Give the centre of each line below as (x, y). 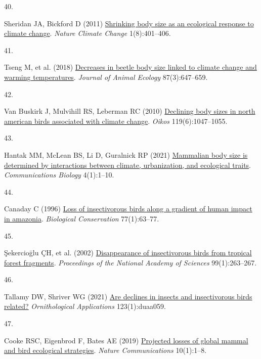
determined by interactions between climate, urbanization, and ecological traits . (127, 165)
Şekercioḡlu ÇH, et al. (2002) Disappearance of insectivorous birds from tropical (128, 253)
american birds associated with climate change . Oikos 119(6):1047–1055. (116, 121)
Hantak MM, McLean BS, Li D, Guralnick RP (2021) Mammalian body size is (126, 154)
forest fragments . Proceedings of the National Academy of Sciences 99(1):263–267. (130, 262)
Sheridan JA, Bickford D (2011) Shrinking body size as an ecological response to (129, 23)
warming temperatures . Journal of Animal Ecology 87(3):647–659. (106, 77)
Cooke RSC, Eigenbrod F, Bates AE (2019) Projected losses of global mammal (126, 340)
